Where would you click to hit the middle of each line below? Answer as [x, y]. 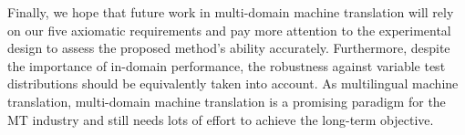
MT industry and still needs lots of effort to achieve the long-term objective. [221, 119]
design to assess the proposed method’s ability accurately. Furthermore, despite [229, 48]
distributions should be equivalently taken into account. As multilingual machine [233, 83]
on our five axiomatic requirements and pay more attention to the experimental [229, 30]
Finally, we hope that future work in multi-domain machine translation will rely [231, 12]
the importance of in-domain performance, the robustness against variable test [227, 65]
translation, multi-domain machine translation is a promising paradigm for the [227, 101]
